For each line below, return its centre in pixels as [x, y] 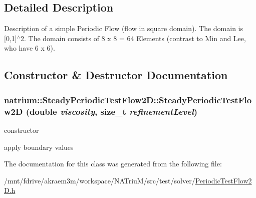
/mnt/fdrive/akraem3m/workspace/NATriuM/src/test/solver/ [100, 180]
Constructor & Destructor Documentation [116, 75]
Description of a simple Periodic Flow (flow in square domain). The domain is [124, 28]
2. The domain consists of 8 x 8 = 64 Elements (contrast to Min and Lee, [133, 38]
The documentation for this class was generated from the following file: [113, 164]
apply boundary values [39, 147]
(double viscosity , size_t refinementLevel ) [112, 111]
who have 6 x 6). [30, 48]
